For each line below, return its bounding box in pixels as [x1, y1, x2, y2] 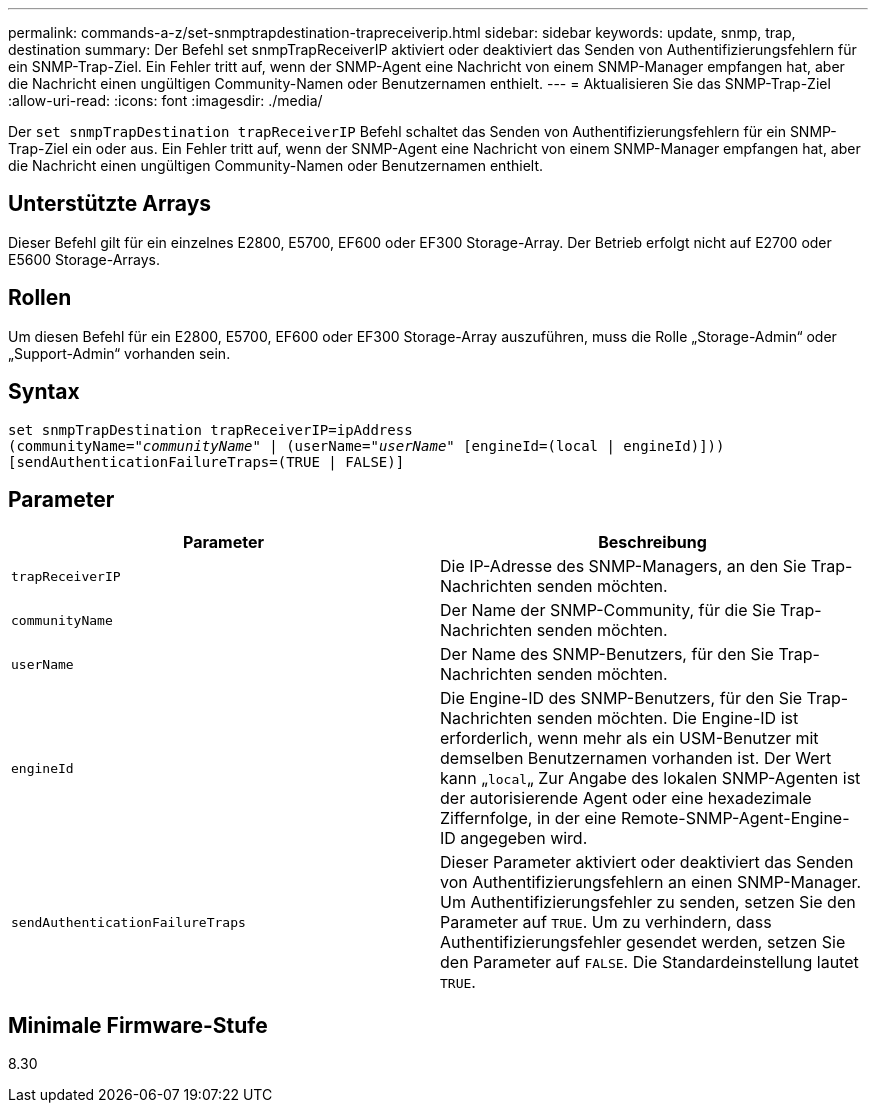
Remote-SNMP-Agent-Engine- [620, 808, 850, 829]
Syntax [8, 379, 80, 405]
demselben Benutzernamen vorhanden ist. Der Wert [440, 748, 832, 769]
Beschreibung [598, 532, 707, 553]
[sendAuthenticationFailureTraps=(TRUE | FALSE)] [8, 453, 405, 470]
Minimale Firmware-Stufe [8, 1012, 268, 1038]
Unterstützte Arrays [8, 191, 212, 217]
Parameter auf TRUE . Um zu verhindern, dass [440, 912, 772, 933]
